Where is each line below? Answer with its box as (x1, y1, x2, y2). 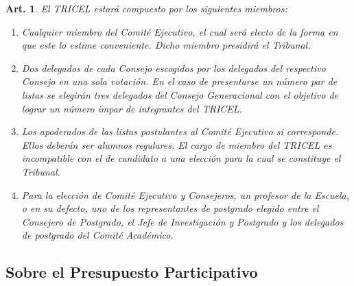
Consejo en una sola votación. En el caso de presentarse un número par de (21, 74, 338, 88)
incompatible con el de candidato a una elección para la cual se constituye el (21, 151, 341, 165)
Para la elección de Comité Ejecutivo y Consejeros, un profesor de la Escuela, (21, 187, 350, 202)
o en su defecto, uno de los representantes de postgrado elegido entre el (21, 201, 319, 215)
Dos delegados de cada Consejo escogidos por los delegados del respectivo (21, 60, 326, 75)
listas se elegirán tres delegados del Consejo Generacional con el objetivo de (21, 87, 338, 102)
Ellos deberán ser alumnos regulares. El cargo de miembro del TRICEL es (21, 137, 332, 152)
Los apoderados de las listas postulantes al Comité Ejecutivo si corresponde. (21, 124, 339, 139)
